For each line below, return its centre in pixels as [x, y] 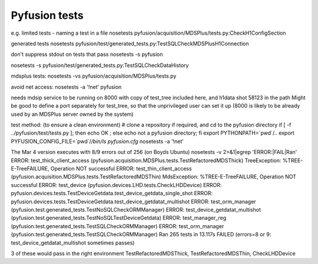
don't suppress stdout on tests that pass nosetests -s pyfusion [87, 54]
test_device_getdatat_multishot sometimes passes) [73, 243]
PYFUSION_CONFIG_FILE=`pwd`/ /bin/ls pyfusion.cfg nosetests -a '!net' [97, 141]
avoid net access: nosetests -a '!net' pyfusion [66, 87]
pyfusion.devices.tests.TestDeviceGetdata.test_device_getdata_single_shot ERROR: [112, 193]
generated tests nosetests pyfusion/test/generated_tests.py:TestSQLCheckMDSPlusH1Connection [130, 44]
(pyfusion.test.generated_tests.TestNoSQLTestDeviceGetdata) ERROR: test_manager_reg [119, 218]
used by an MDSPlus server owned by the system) [72, 114]
